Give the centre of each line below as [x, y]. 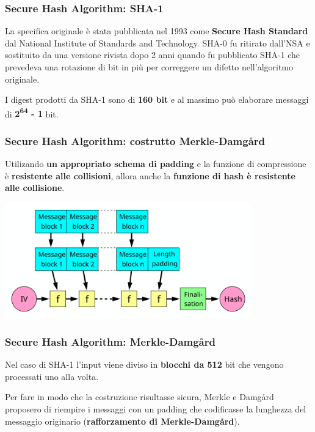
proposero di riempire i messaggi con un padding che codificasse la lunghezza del [156, 408]
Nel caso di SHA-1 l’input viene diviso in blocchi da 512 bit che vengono [144, 364]
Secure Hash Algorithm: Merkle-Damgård [110, 341]
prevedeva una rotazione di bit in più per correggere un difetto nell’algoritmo [149, 67]
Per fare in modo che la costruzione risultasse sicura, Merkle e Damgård [139, 397]
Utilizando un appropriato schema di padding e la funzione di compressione [156, 164]
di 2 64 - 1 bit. [32, 113]
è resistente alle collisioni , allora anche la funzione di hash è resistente [150, 175]
